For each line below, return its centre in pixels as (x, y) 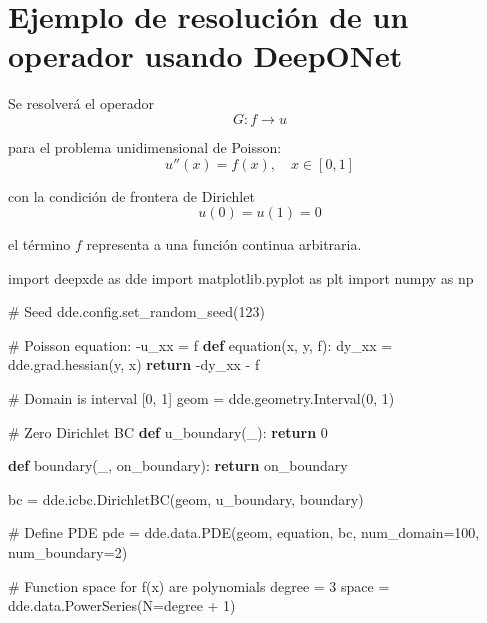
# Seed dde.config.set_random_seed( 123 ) (136, 311)
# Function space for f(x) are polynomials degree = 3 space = (199, 585)
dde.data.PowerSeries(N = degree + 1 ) (122, 605)
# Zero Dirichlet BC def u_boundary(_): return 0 (168, 431)
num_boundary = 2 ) (68, 552)
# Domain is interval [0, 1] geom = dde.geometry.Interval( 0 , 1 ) (201, 398)
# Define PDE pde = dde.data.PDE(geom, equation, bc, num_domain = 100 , (244, 532)
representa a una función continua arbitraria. (224, 244)
